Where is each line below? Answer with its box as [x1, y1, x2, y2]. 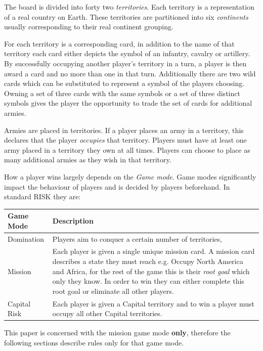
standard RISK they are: [4, 191, 81, 202]
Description [52, 215, 94, 226]
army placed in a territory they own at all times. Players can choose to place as [4, 144, 250, 155]
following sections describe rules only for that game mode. [4, 337, 184, 347]
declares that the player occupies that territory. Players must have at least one [4, 135, 247, 145]
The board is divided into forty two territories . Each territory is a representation [4, 2, 254, 12]
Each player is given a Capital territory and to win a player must [52, 298, 255, 309]
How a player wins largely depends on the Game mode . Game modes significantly [4, 171, 256, 182]
